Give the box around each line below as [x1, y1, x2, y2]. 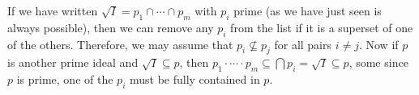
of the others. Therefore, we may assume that [7, 35, 233, 52]
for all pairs [274, 35, 332, 52]
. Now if [358, 35, 399, 52]
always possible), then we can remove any [7, 19, 214, 35]
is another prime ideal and [7, 54, 139, 71]
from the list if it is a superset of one [230, 19, 413, 35]
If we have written [7, 2, 98, 19]
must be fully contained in [129, 71, 260, 88]
